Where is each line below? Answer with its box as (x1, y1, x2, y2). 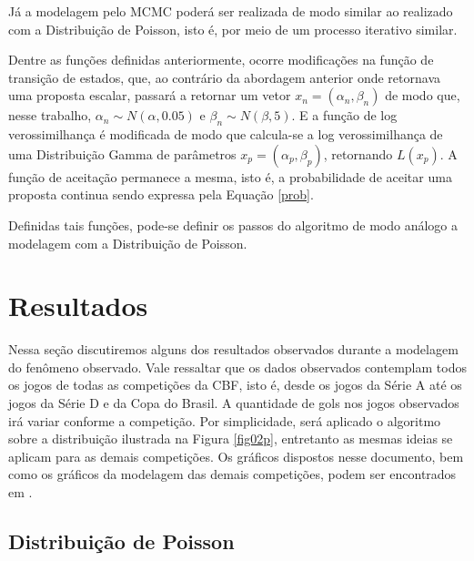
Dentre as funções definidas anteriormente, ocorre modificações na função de (8, 50, 434, 69)
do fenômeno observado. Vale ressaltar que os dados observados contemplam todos (8, 357, 467, 376)
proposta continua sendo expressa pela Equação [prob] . (8, 185, 314, 204)
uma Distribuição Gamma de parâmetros (8, 144, 237, 163)
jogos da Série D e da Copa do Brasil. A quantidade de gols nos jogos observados (8, 393, 459, 413)
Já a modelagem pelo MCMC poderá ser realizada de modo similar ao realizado (8, 2, 453, 20)
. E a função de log (291, 106, 398, 125)
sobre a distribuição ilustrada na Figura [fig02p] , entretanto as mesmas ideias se (8, 429, 453, 448)
